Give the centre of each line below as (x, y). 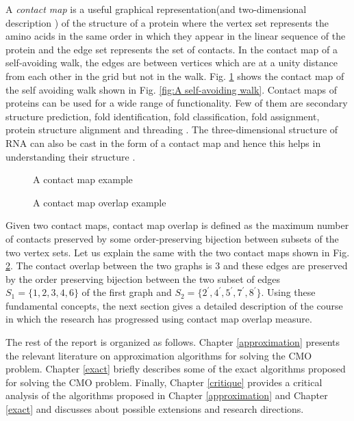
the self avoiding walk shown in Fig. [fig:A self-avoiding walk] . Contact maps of (171, 89)
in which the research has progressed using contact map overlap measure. (159, 319)
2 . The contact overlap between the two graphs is (109, 266)
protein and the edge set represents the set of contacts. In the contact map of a (172, 49)
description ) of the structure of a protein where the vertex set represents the (167, 22)
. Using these (288, 292)
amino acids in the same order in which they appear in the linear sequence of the (176, 36)
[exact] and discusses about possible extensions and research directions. (155, 409)
